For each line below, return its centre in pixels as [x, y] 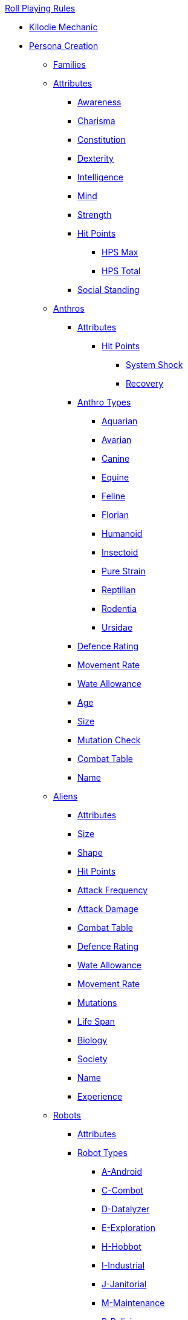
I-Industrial [123, 1265]
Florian [115, 515]
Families [70, 64]
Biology [92, 1040]
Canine [116, 458]
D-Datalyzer [126, 1209]
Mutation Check [109, 740]
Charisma [96, 121]
